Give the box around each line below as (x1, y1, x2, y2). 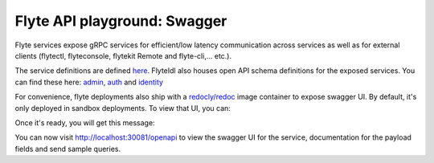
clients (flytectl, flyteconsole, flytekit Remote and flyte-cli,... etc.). (14, 51, 232, 60)
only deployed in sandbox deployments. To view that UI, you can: (14, 103, 231, 112)
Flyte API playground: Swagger (14, 12, 227, 30)
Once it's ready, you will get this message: (14, 117, 156, 128)
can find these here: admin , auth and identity (14, 77, 164, 87)
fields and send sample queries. (14, 144, 121, 153)
